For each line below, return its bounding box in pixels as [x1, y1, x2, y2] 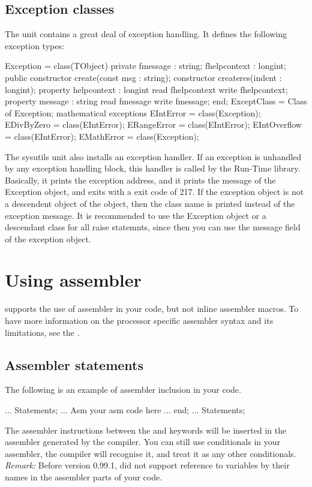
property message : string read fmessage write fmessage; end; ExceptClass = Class [5, 95, 307, 107]
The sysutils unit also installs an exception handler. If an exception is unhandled [5, 150, 302, 163]
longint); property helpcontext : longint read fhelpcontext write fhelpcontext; [5, 83, 288, 95]
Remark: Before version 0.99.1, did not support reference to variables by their [5, 459, 290, 471]
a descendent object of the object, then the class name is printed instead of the [5, 197, 295, 209]
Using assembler [5, 267, 142, 292]
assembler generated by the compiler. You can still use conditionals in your [5, 435, 281, 448]
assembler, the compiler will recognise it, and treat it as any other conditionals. [5, 447, 296, 459]
